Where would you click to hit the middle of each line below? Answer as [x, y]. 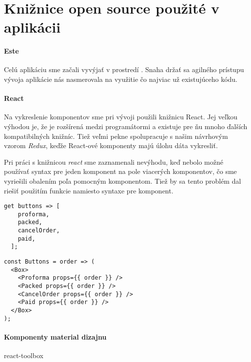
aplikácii [32, 27]
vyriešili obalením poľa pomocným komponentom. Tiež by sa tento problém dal [123, 181]
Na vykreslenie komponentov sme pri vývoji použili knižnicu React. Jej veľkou [121, 117]
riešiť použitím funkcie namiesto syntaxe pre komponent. [89, 190]
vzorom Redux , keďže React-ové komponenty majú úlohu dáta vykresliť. [111, 145]
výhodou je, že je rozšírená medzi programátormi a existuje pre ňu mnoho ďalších [126, 126]
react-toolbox [24, 355]
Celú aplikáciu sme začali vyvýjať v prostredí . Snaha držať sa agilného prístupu [124, 69]
